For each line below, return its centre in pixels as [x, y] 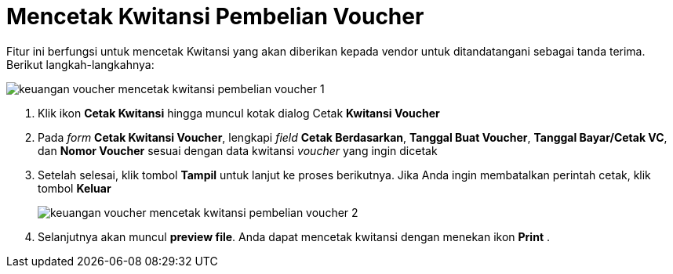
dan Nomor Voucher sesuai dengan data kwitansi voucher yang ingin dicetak [238, 150]
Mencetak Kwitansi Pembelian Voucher [215, 16]
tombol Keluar [75, 188]
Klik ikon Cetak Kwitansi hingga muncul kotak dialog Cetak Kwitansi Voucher [239, 113]
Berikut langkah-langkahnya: [80, 64]
